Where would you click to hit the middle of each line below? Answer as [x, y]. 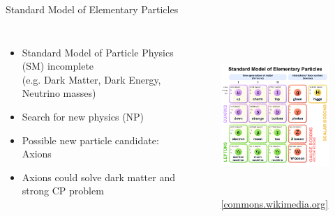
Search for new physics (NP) [83, 116]
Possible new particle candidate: [90, 140]
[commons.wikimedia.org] [275, 203]
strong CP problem [63, 191]
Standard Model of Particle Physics [98, 52]
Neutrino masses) [59, 93]
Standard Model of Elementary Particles [92, 9]
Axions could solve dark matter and [98, 177]
